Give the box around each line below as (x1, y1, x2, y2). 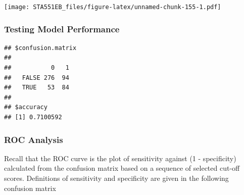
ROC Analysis (4, 133, 63, 145)
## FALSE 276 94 (4, 74, 69, 81)
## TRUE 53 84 (4, 84, 69, 91)
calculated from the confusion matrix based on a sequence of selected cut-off (4, 163, 240, 173)
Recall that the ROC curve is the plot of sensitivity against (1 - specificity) (4, 153, 236, 163)
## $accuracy (4, 104, 47, 111)
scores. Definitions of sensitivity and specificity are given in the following (4, 173, 229, 183)
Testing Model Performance (4, 22, 120, 35)
